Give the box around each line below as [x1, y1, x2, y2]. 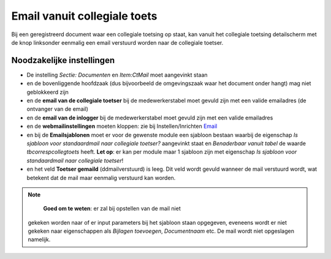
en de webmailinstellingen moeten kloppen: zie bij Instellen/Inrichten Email [26, 122, 218, 130]
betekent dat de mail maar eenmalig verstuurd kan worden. [26, 174, 176, 181]
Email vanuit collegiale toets [11, 9, 158, 23]
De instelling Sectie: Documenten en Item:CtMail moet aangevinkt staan [26, 71, 208, 78]
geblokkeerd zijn [26, 88, 69, 96]
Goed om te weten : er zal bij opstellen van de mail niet [43, 205, 181, 212]
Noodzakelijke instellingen [11, 55, 115, 66]
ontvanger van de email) [26, 105, 89, 113]
